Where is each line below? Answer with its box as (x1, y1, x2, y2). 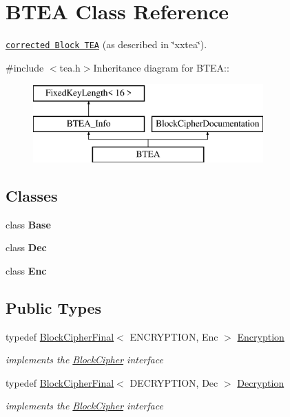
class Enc (6, 263, 47, 277)
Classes (6, 184, 58, 206)
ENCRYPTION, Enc (130, 329, 218, 343)
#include (6, 60, 44, 74)
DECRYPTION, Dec (130, 375, 218, 389)
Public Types (6, 297, 102, 318)
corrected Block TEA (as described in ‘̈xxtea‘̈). (6, 37, 207, 52)
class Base (6, 217, 51, 231)
